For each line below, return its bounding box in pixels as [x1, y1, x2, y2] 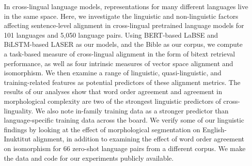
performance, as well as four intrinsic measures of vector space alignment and [4, 58, 234, 68]
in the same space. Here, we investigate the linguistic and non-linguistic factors [4, 11, 238, 21]
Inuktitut [4, 134, 31, 144]
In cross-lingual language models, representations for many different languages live [4, 1, 248, 11]
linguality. [4, 105, 33, 115]
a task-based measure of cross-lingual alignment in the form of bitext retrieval [4, 48, 235, 58]
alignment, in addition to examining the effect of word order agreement [33, 134, 245, 144]
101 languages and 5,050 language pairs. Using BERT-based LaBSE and [4, 29, 218, 40]
